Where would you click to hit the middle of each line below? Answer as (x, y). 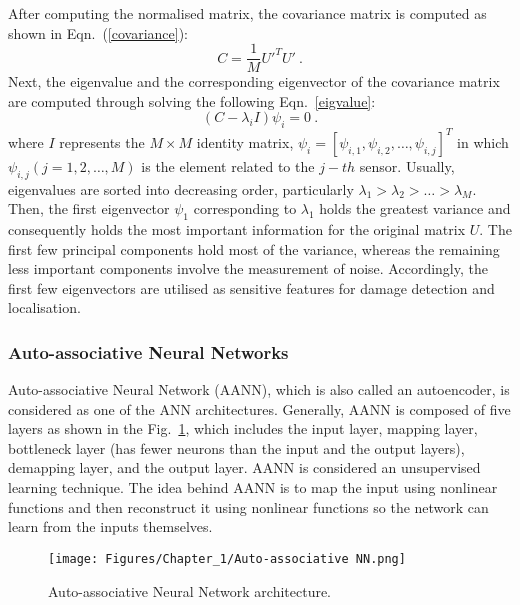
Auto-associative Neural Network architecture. (190, 590)
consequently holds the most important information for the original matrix (237, 228)
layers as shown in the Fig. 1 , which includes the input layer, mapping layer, (243, 428)
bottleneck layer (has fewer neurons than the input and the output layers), (236, 447)
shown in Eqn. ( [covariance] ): (98, 32)
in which (483, 141)
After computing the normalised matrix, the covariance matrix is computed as (247, 13)
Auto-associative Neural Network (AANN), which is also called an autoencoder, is (259, 389)
